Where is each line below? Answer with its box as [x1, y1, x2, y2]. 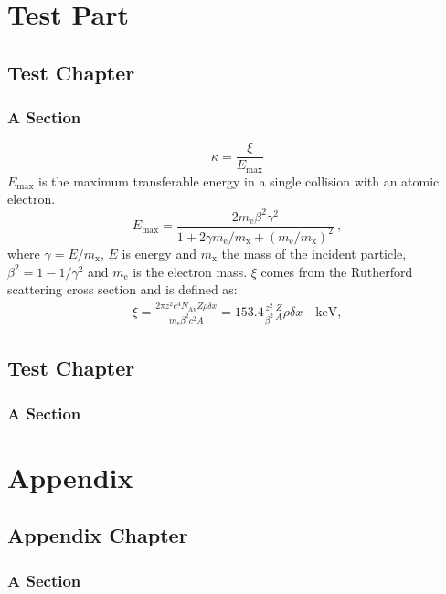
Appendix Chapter [7, 521, 188, 549]
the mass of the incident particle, [221, 243, 407, 262]
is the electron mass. [133, 261, 248, 281]
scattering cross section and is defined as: [7, 280, 238, 299]
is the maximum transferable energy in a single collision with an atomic [38, 171, 440, 190]
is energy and [122, 243, 196, 262]
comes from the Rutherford [260, 261, 413, 281]
